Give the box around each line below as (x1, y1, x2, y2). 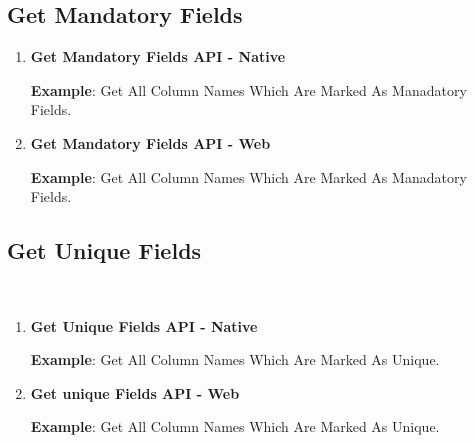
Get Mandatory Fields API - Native (30, 46, 286, 67)
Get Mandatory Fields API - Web (30, 132, 271, 153)
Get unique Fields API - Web (30, 382, 240, 403)
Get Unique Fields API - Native (30, 315, 258, 336)
